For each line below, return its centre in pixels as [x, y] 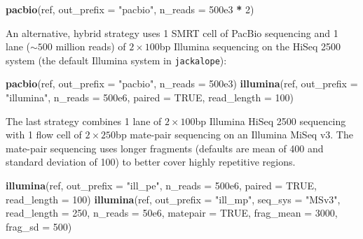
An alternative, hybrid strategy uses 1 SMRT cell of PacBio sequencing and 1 [172, 32]
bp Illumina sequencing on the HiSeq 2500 [250, 46]
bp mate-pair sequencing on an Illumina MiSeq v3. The [234, 135]
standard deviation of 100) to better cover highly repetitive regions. [151, 162]
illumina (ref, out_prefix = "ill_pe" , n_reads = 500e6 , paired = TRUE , [161, 185]
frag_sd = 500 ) [39, 226]
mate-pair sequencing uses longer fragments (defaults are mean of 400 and [165, 148]
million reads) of [91, 46]
